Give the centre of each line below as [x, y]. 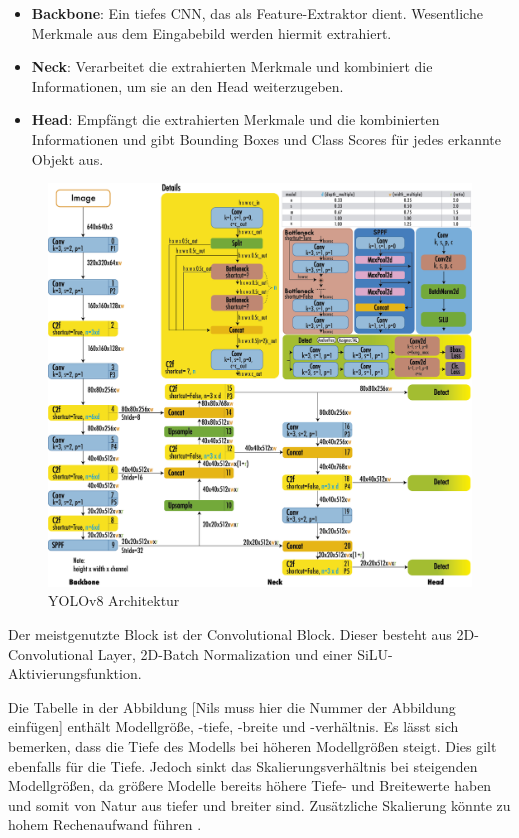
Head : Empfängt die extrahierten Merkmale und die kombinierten [235, 119]
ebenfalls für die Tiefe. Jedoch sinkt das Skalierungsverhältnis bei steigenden [243, 765]
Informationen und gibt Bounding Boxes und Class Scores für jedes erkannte [266, 138]
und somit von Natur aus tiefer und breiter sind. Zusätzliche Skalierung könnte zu [259, 804]
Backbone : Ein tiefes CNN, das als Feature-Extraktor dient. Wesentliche [257, 13]
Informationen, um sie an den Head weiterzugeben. [187, 85]
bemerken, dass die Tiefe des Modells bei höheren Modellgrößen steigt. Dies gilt [252, 746]
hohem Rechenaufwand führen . [105, 824]
